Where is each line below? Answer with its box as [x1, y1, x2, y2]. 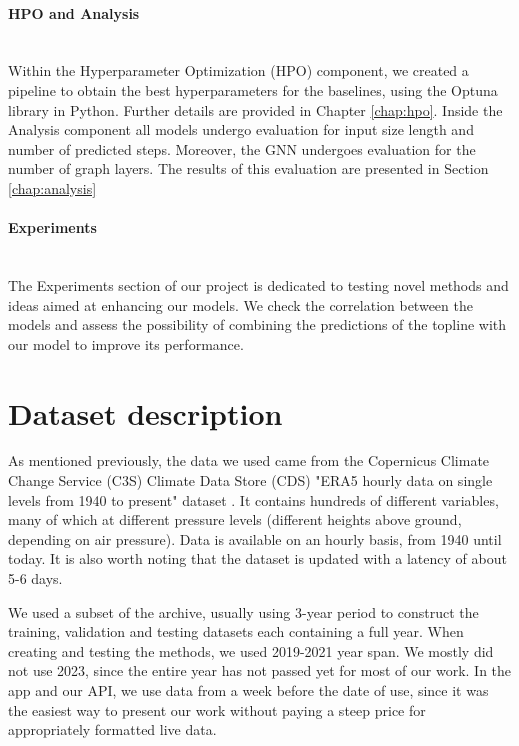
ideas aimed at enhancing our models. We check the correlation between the [8, 294, 473, 315]
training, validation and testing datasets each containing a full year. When [8, 621, 464, 642]
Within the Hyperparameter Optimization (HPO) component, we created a [8, 60, 469, 81]
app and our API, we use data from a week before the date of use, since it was [8, 679, 489, 700]
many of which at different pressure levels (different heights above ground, [8, 509, 462, 530]
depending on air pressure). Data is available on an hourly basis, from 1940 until [8, 528, 502, 549]
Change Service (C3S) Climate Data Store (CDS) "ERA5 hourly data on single [8, 470, 493, 491]
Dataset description [8, 392, 283, 433]
